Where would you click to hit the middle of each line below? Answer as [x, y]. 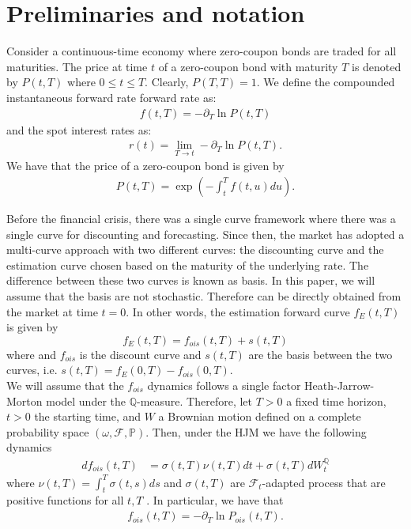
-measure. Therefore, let [195, 401]
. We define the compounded [326, 82]
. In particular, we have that [215, 500]
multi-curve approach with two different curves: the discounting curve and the [195, 249]
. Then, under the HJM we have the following [256, 431]
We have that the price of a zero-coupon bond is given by [145, 166]
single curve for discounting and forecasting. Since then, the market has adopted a [205, 234]
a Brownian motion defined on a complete [260, 416]
